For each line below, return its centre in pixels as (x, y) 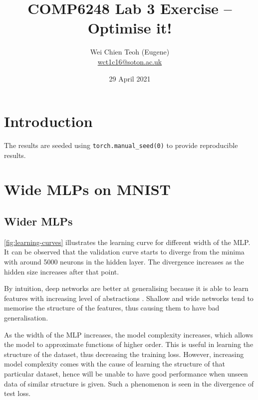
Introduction (48, 121)
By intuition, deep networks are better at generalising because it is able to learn (126, 288)
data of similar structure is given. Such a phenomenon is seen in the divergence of (129, 383)
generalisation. (26, 318)
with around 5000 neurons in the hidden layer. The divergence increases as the (124, 262)
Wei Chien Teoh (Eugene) (130, 52)
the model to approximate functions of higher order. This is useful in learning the (129, 344)
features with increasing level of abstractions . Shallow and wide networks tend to (129, 298)
